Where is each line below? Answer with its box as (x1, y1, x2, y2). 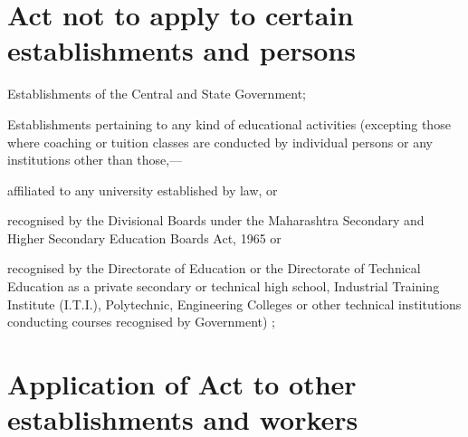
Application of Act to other (7, 366, 357, 403)
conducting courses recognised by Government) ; (7, 312, 275, 331)
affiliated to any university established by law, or (7, 180, 278, 199)
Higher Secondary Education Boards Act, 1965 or (7, 228, 282, 247)
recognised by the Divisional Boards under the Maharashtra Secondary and (7, 211, 425, 230)
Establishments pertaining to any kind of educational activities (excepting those (7, 114, 451, 133)
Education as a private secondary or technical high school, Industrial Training (7, 277, 440, 296)
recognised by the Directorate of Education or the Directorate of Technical (7, 259, 421, 278)
